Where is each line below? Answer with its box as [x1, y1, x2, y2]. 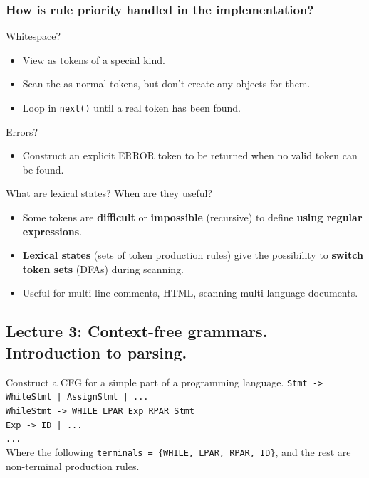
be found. [22, 161, 64, 176]
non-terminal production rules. [6, 458, 140, 473]
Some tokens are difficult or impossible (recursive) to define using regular [22, 210, 363, 225]
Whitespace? [6, 28, 61, 43]
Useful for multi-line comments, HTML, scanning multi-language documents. [22, 285, 358, 300]
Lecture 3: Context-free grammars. [6, 320, 268, 342]
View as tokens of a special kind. [22, 52, 165, 67]
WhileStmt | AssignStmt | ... [6, 392, 149, 403]
